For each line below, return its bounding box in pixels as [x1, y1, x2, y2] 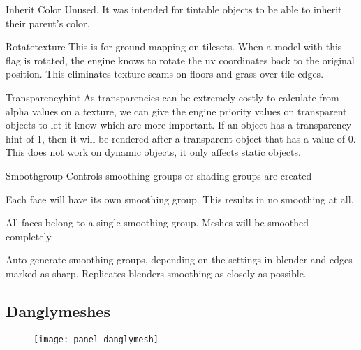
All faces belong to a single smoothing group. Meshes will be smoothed [6, 215, 309, 230]
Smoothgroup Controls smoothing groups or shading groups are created [6, 168, 312, 182]
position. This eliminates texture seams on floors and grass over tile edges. [6, 66, 324, 81]
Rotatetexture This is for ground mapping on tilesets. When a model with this [6, 39, 342, 54]
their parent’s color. [6, 15, 90, 30]
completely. [6, 228, 54, 243]
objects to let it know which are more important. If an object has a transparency [6, 117, 352, 132]
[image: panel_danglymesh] [34, 334, 159, 344]
